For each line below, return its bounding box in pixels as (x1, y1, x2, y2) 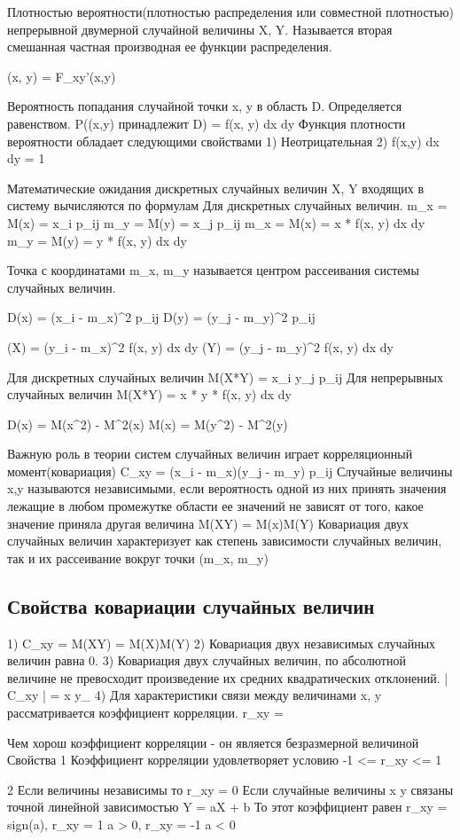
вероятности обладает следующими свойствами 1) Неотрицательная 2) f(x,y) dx (7, 131, 440, 150)
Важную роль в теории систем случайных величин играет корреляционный (7, 444, 413, 463)
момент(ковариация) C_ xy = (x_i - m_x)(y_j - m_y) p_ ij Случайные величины (7, 461, 453, 480)
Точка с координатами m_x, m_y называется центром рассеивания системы (7, 261, 419, 279)
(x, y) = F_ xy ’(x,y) (7, 67, 116, 85)
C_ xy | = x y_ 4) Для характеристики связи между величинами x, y (7, 686, 382, 704)
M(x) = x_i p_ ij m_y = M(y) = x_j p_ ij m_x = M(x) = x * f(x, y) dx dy (7, 213, 425, 232)
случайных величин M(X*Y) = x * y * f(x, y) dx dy (7, 385, 292, 404)
